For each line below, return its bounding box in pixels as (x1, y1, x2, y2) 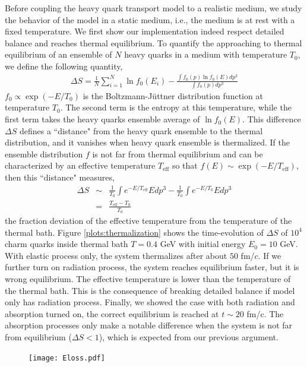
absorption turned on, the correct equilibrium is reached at (5, 307, 219, 319)
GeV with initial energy (160, 238, 246, 250)
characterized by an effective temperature (5, 159, 156, 172)
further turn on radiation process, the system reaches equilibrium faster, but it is (5, 261, 299, 273)
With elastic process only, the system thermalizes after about (5, 249, 227, 261)
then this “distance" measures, (5, 171, 115, 183)
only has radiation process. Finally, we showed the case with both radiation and (5, 296, 295, 308)
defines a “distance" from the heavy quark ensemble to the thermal (19, 124, 263, 137)
